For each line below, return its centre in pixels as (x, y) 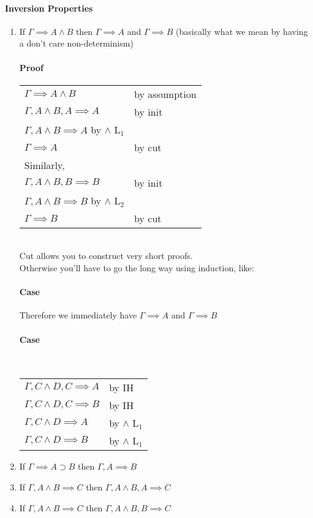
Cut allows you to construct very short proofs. (106, 256)
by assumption (165, 94)
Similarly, (44, 165)
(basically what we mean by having (242, 31)
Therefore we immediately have (78, 315)
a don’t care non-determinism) (76, 43)
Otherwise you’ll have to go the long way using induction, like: (137, 267)
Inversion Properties (49, 8)
